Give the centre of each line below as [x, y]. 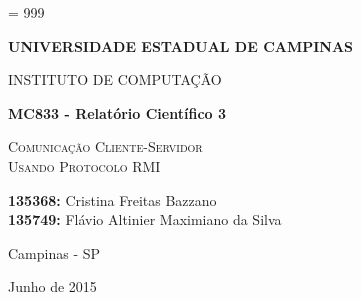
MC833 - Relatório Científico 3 [117, 112]
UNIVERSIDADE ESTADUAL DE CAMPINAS [181, 45]
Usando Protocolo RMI [84, 165]
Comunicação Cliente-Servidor [105, 146]
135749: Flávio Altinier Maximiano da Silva [145, 219]
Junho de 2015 [52, 286]
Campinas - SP [54, 252]
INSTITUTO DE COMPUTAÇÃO [115, 79]
